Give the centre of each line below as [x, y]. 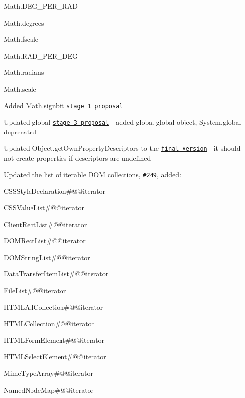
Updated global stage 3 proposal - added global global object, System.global [122, 122]
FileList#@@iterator [35, 290]
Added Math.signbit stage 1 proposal [63, 105]
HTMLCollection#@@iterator [49, 323]
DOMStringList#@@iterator [47, 257]
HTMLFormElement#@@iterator [54, 340]
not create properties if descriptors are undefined [77, 158]
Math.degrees [24, 22]
